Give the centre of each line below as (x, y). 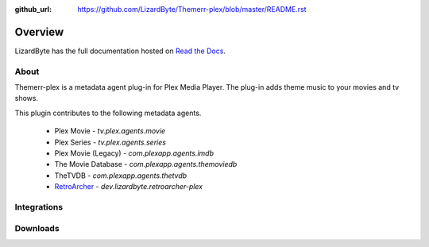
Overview (39, 32)
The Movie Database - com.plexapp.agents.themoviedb (146, 164)
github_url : (33, 9)
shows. (27, 98)
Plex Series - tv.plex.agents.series (110, 142)
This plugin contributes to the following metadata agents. (108, 113)
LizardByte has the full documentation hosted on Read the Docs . (120, 51)
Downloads (37, 228)
